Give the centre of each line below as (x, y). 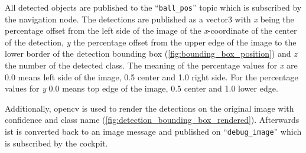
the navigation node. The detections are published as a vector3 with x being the (149, 19)
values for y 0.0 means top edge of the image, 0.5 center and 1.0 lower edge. (141, 88)
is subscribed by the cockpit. (56, 143)
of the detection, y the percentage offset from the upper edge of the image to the (151, 42)
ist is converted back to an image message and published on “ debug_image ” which (153, 131)
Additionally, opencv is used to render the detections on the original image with (149, 108)
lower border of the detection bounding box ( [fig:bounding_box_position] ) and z (151, 53)
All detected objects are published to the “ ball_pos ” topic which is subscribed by (153, 7)
